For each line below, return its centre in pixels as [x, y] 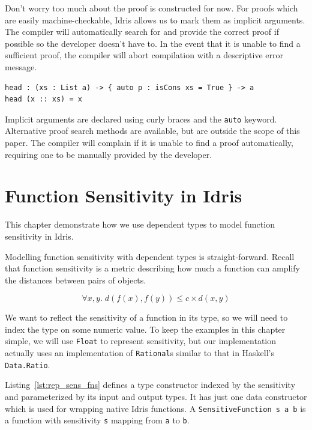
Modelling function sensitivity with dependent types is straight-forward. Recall [150, 256]
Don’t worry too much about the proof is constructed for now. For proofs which [151, 8]
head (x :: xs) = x [43, 99]
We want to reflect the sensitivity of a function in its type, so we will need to [146, 317]
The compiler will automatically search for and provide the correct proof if [142, 32]
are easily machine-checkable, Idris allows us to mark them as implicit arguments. [155, 20]
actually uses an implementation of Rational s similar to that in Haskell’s [139, 353]
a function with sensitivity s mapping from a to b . [97, 420]
